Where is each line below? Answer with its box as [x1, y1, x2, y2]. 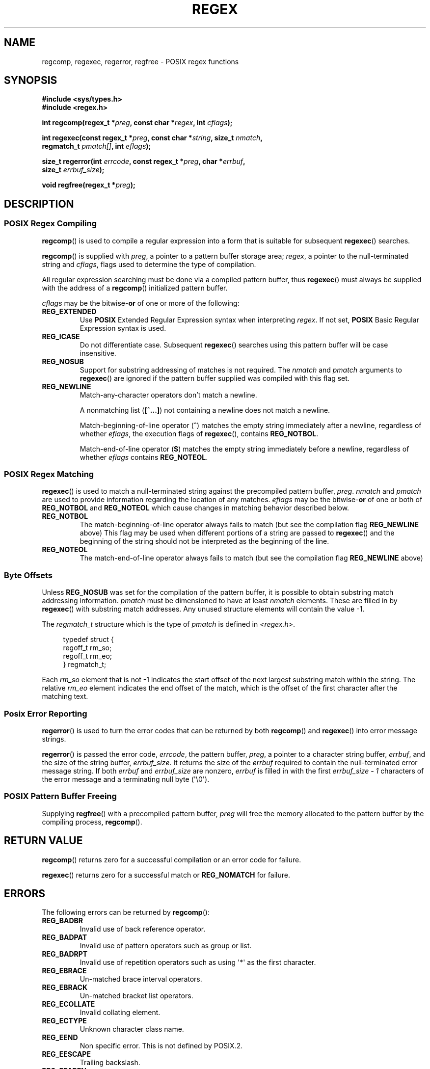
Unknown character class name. [80, 1025, 184, 1034]
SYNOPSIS [4, 74, 57, 87]
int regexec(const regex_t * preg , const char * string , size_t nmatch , [42, 134, 263, 142]
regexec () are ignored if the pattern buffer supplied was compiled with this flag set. [80, 374, 349, 382]
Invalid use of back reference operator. [80, 925, 206, 934]
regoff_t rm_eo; [63, 652, 112, 661]
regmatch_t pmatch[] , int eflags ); [42, 142, 151, 151]
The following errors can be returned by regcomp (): [42, 908, 210, 917]
